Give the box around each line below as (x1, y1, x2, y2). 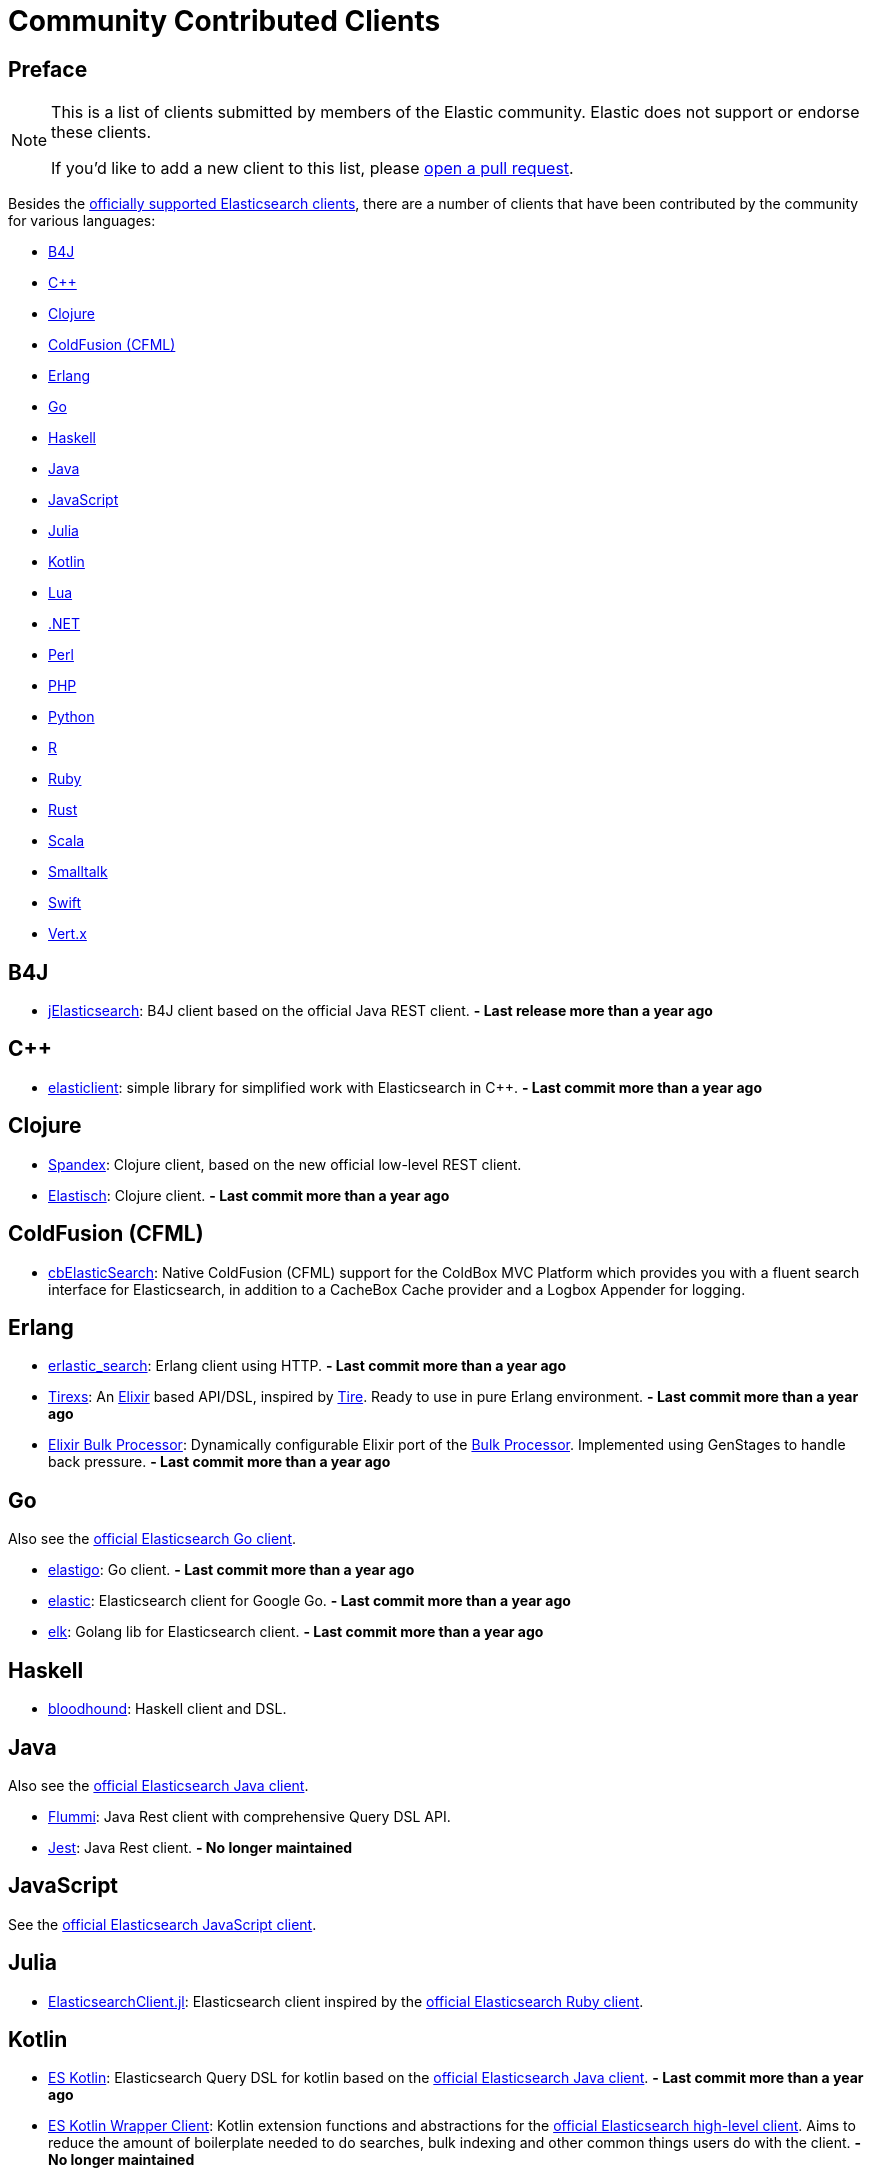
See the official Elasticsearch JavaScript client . (8, 1915, 317, 1933)
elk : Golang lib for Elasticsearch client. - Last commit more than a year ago (48, 1623, 544, 1641)
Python (48, 708, 95, 726)
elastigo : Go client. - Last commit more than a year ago (48, 1561, 415, 1579)
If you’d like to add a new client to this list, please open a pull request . (51, 158, 574, 179)
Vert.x (48, 925, 87, 943)
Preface (8, 56, 88, 82)
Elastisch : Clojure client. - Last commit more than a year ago (48, 1186, 450, 1204)
